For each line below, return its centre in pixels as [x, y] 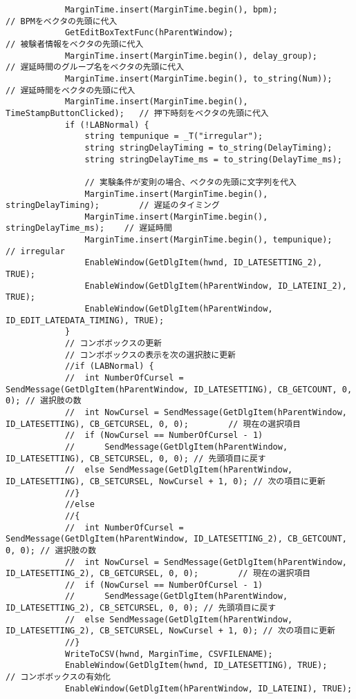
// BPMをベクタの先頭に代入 [62, 21]
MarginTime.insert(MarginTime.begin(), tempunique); [208, 240]
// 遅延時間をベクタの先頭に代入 [71, 90]
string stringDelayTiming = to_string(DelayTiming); [208, 147]
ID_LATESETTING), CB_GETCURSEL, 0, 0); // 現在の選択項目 [153, 424]
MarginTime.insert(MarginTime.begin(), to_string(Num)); [198, 78]
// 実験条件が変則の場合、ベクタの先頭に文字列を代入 [190, 182]
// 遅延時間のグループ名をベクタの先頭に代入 [95, 67]
